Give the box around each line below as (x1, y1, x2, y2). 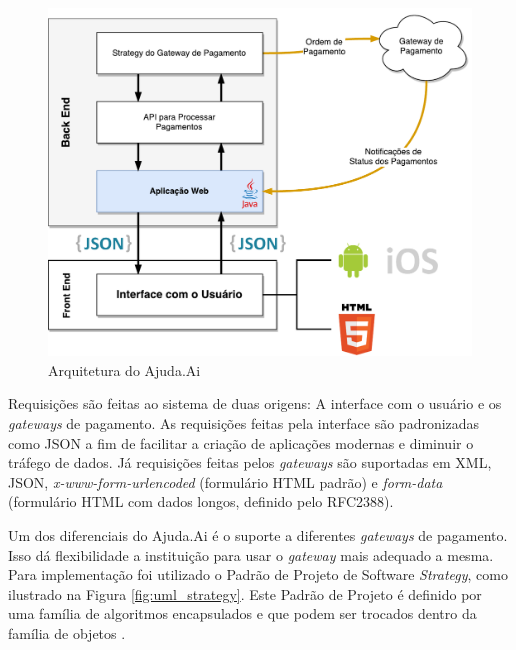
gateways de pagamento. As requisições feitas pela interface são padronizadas (8, 413, 480, 433)
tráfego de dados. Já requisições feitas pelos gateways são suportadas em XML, (8, 452, 492, 473)
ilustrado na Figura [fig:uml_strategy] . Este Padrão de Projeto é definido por (8, 583, 482, 604)
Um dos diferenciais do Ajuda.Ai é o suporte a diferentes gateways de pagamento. (8, 524, 508, 545)
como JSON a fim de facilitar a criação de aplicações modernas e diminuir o (8, 432, 474, 453)
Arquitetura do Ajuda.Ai (48, 359, 201, 380)
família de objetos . (8, 622, 126, 643)
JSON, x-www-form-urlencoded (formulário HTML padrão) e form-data (8, 471, 443, 492)
